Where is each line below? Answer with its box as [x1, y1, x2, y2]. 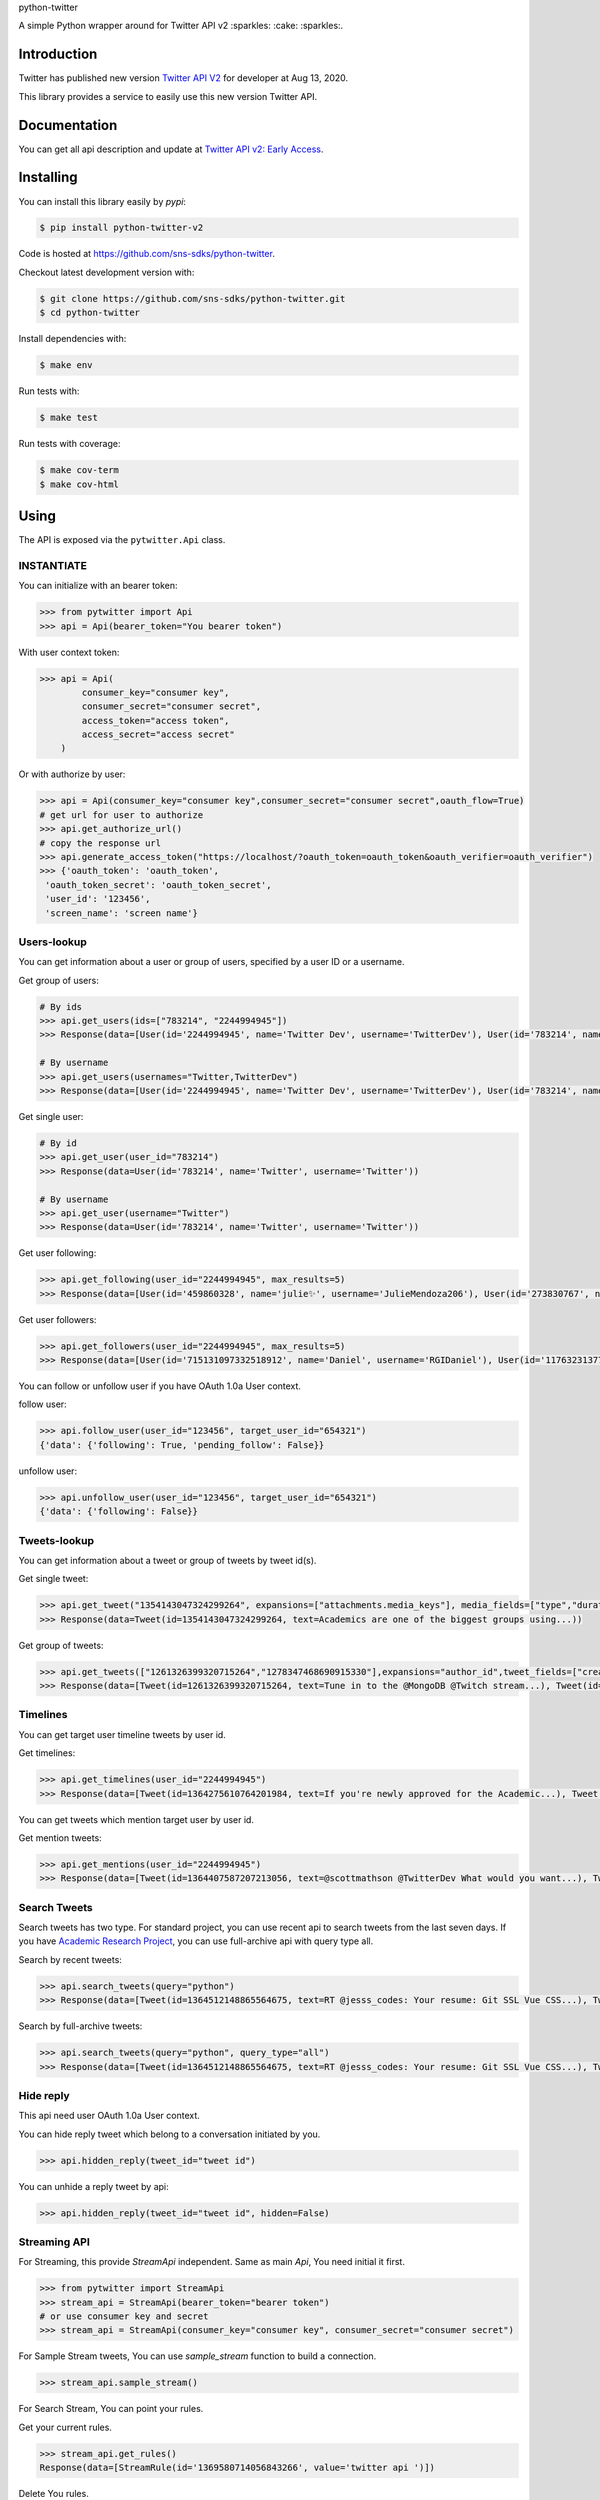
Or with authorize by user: [18, 768, 126, 780]
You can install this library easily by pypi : [18, 195, 187, 207]
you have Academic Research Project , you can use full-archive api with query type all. [18, 1935, 374, 1947]
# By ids [39, 1001, 83, 1012]
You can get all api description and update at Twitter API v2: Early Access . [18, 143, 324, 155]
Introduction [18, 46, 98, 63]
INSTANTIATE [18, 558, 87, 572]
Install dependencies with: [18, 333, 127, 345]
